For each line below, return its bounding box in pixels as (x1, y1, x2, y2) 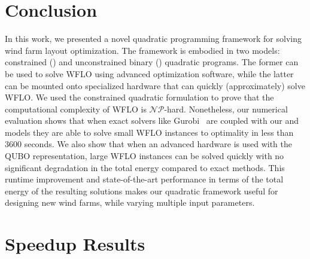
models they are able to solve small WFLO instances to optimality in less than (5, 126, 294, 138)
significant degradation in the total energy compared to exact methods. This (5, 161, 285, 173)
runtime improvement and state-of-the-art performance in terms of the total (5, 173, 284, 185)
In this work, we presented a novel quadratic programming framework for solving (5, 32, 302, 45)
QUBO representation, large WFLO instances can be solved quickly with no (5, 150, 284, 162)
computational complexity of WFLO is (5, 102, 147, 115)
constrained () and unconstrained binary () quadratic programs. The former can (5, 56, 299, 68)
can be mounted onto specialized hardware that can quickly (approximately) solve (5, 79, 305, 92)
